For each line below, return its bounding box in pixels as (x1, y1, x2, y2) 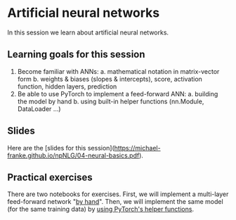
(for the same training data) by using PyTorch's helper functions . (7, 205, 195, 214)
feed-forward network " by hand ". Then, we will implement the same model (7, 198, 223, 206)
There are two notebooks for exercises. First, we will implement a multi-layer (7, 190, 229, 198)
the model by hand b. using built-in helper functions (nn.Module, (17, 97, 204, 105)
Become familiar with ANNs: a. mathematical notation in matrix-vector (17, 67, 220, 75)
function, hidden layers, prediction (17, 82, 117, 91)
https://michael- (114, 143, 161, 152)
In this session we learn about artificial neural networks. (7, 28, 169, 37)
